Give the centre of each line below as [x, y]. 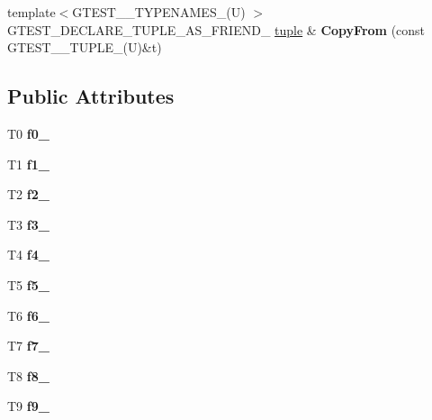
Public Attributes [91, 96]
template [31, 12]
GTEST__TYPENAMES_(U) [159, 12]
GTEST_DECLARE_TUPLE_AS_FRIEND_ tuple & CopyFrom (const [216, 29]
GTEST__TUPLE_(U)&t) [85, 47]
